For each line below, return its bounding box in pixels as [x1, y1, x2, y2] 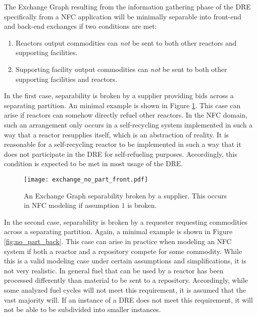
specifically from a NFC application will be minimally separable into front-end [4, 11, 242, 21]
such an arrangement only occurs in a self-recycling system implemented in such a [4, 119, 253, 129]
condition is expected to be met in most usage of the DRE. [4, 158, 183, 169]
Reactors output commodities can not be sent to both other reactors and [15, 37, 237, 48]
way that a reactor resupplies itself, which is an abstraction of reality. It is [4, 129, 229, 139]
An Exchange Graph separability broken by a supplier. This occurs [24, 190, 227, 200]
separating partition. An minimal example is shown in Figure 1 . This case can [4, 100, 241, 110]
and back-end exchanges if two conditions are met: [4, 21, 157, 31]
